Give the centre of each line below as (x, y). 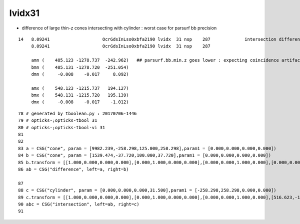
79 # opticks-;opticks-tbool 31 (58, 120)
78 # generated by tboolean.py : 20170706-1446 (77, 113)
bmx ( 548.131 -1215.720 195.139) (80, 95)
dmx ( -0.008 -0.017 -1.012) (80, 102)
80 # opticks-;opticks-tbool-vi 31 (62, 127)
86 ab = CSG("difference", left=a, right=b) (74, 169)
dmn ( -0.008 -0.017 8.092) (80, 74)
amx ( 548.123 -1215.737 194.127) (80, 88)
